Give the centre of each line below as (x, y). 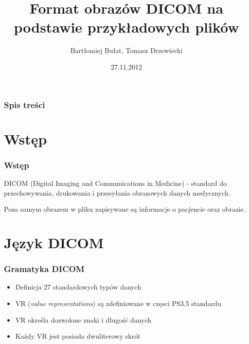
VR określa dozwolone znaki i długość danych (83, 319)
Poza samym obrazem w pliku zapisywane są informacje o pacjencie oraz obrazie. (125, 209)
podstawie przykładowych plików (126, 27)
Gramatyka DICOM (44, 269)
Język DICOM (54, 242)
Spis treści (25, 104)
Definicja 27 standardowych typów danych (78, 287)
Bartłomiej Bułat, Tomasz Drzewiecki (126, 50)
